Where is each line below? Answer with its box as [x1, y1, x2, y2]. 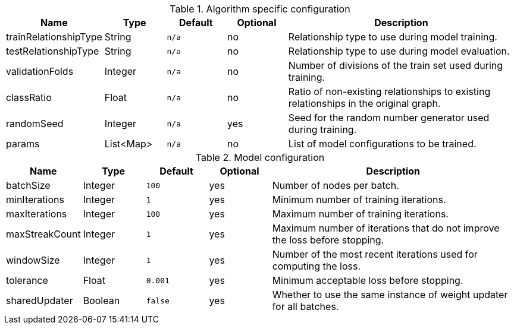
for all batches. [272, 300, 339, 312]
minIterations [6, 194, 64, 205]
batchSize [6, 179, 51, 191]
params [6, 138, 40, 150]
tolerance [6, 274, 48, 286]
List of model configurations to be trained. [288, 138, 477, 150]
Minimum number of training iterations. [272, 194, 446, 205]
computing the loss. [272, 260, 361, 272]
